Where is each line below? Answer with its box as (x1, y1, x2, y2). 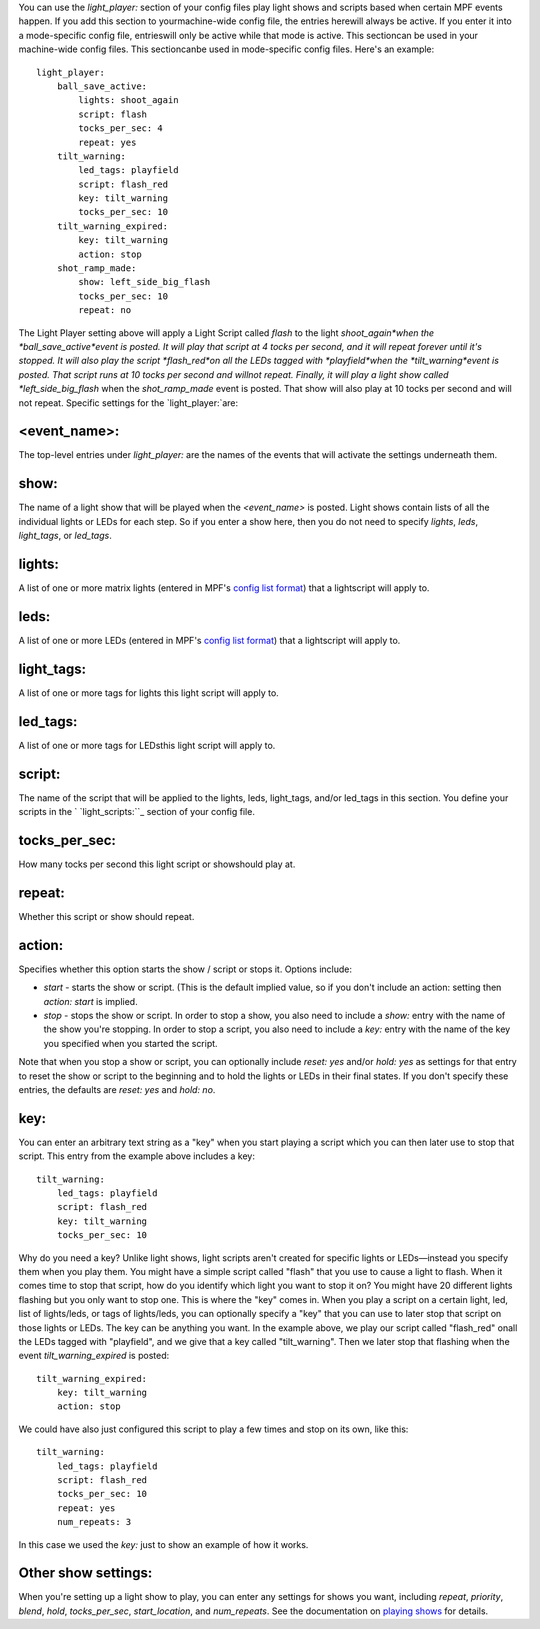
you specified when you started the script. (43, 1037, 219, 1049)
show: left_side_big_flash (78, 276, 211, 288)
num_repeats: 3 (56, 1516, 132, 1528)
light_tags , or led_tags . (18, 530, 112, 542)
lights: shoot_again (78, 95, 179, 106)
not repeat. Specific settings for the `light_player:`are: (18, 396, 239, 409)
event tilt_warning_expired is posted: (18, 1350, 170, 1362)
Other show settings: (18, 1565, 153, 1582)
